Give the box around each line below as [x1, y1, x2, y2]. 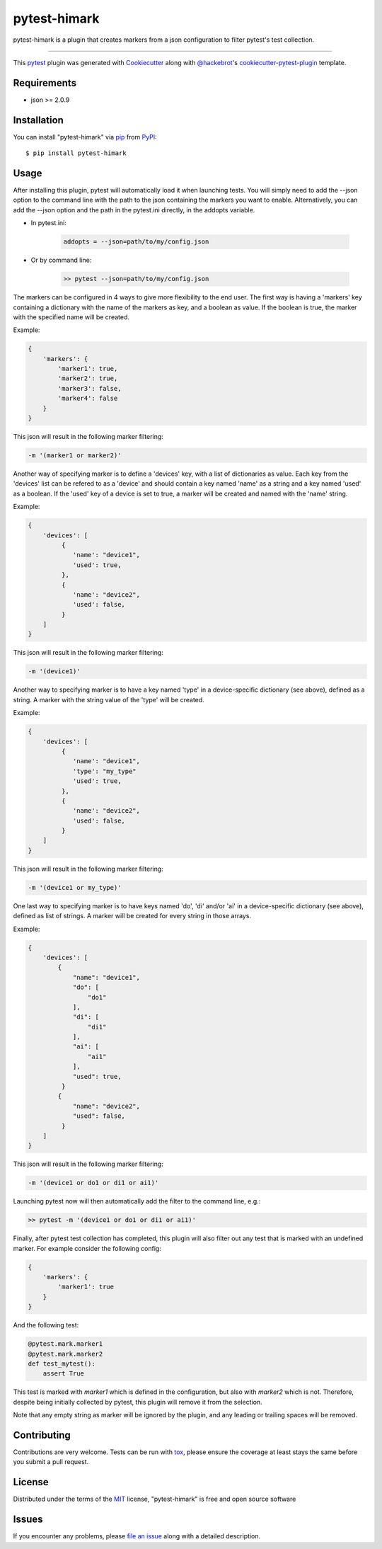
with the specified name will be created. [13, 312, 130, 321]
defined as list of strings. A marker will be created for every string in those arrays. [13, 912, 251, 920]
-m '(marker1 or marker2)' [28, 452, 122, 459]
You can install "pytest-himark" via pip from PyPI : [13, 132, 157, 141]
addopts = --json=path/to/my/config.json [63, 238, 209, 246]
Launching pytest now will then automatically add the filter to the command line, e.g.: [13, 1197, 261, 1206]
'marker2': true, [57, 375, 118, 382]
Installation [13, 114, 64, 126]
